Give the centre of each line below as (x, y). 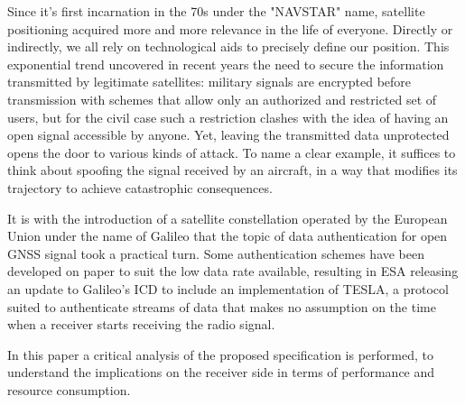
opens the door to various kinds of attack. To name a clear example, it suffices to (232, 152)
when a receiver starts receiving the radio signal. (141, 324)
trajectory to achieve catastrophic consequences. (140, 187)
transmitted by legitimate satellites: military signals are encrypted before (209, 82)
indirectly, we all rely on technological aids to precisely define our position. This (228, 46)
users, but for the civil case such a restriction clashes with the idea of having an (228, 117)
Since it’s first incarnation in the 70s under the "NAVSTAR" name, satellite (216, 11)
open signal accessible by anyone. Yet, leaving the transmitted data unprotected (228, 135)
